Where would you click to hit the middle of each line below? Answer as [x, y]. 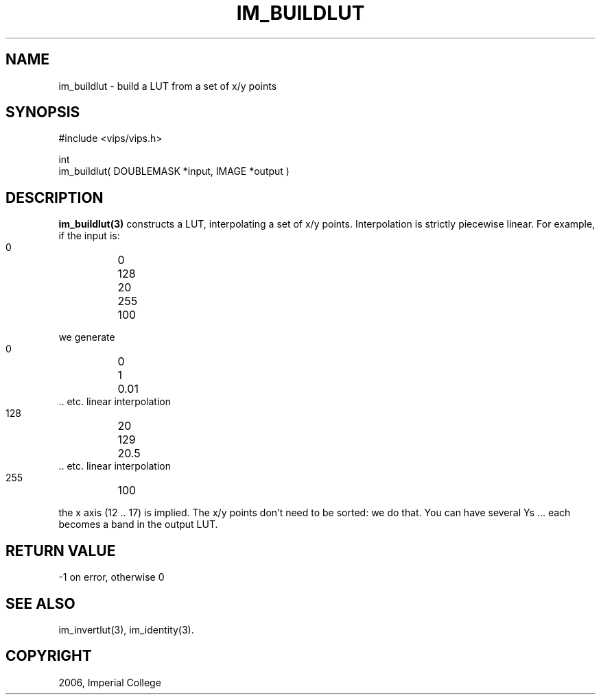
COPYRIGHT [49, 656]
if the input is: [89, 236]
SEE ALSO [40, 603]
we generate [87, 337]
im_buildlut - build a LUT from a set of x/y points [168, 86]
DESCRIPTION [55, 197]
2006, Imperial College [110, 682]
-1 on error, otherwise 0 [111, 577]
